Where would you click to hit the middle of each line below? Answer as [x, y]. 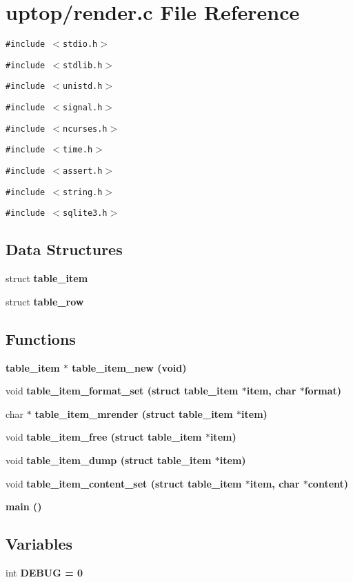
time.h [78, 150]
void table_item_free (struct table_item [104, 437]
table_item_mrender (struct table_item [134, 413]
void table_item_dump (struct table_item [109, 460]
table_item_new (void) [129, 367]
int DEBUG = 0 [44, 572]
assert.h [83, 171]
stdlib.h [83, 65]
